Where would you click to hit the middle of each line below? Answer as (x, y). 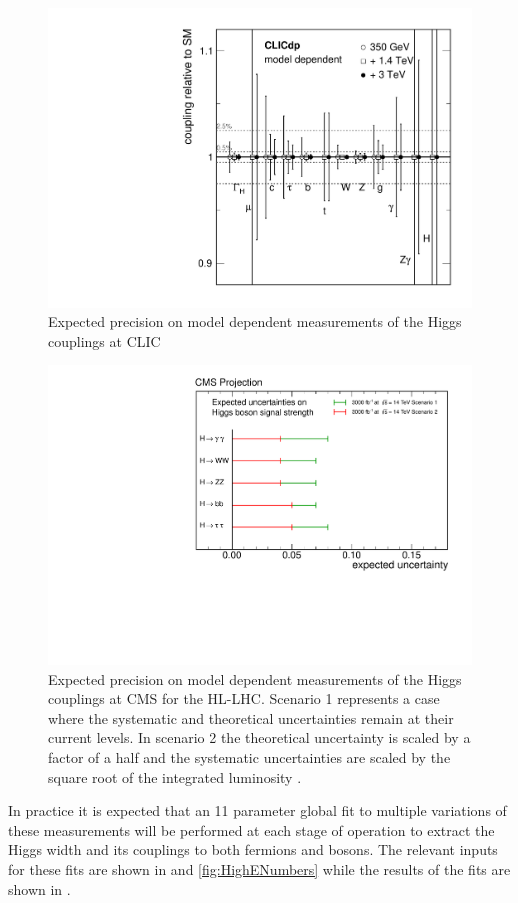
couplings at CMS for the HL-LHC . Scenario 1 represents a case (244, 698)
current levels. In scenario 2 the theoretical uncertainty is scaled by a (259, 737)
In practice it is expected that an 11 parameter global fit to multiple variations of (257, 810)
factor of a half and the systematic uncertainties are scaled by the (249, 757)
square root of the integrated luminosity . (175, 776)
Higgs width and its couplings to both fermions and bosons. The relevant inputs (253, 849)
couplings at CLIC (104, 340)
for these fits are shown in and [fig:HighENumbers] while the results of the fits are (259, 869)
